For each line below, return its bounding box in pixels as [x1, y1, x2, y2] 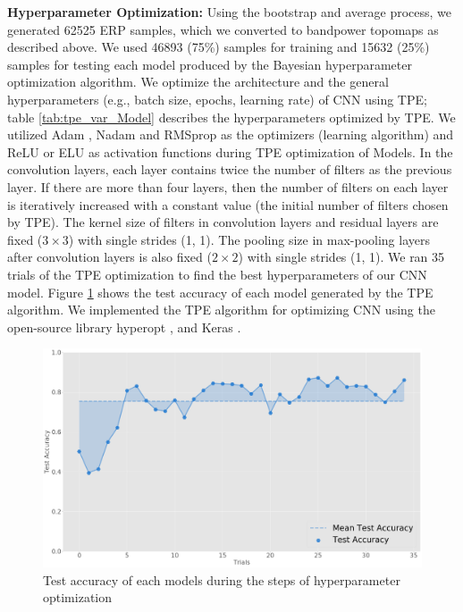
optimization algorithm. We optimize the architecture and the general [7, 72, 389, 91]
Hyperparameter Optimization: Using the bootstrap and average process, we [7, 3, 452, 21]
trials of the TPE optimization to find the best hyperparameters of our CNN [7, 264, 427, 283]
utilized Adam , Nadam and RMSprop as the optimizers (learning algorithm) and [7, 125, 454, 144]
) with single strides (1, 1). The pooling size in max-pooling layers [68, 230, 430, 248]
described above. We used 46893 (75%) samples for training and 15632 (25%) [7, 38, 430, 56]
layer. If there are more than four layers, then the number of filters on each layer [7, 177, 449, 196]
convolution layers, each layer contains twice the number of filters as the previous [7, 160, 452, 179]
